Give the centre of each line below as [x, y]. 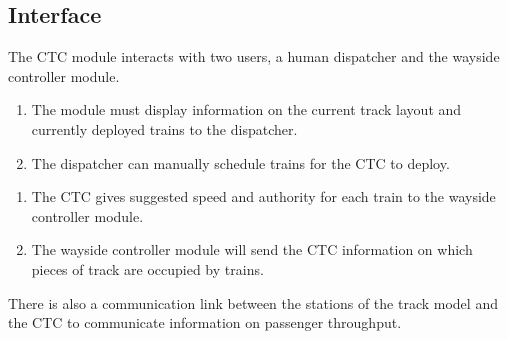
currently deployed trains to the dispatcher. [164, 128]
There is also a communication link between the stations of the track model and [253, 302]
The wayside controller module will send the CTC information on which [252, 249]
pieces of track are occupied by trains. [147, 268]
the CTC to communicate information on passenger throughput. [205, 322]
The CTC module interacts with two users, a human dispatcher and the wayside [254, 56]
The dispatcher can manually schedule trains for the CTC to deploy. [240, 162]
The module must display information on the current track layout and [246, 109]
